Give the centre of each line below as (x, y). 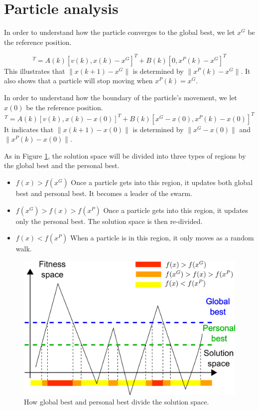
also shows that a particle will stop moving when (78, 81)
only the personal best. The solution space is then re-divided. (109, 221)
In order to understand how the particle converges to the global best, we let (120, 32)
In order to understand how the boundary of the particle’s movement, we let (121, 97)
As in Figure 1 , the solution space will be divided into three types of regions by (125, 155)
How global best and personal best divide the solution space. (117, 402)
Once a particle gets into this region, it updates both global (162, 182)
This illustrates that (35, 71)
